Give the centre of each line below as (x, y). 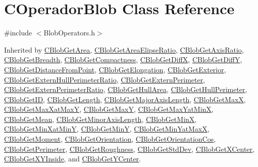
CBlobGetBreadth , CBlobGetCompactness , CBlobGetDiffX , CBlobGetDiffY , (123, 59)
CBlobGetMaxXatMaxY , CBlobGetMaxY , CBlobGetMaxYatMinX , (109, 109)
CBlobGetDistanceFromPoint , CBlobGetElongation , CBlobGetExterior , (115, 69)
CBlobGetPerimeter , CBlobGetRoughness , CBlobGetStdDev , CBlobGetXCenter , (129, 149)
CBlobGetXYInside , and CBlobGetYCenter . (73, 159)
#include (18, 33)
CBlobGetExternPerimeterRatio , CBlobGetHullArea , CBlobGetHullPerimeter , (126, 89)
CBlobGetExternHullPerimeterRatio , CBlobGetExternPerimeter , (105, 79)
